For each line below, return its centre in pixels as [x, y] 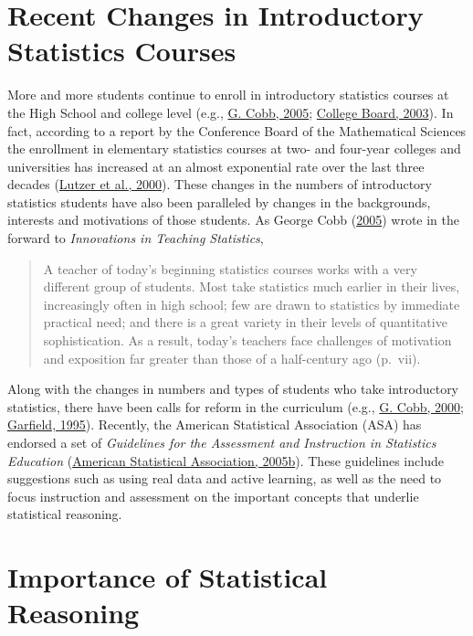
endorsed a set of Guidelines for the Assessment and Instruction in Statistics [222, 442]
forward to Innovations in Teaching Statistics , [136, 238]
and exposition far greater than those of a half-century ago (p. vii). [232, 358]
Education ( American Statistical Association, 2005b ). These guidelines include [226, 460]
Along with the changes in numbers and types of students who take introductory [233, 389]
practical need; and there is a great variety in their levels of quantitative [245, 322]
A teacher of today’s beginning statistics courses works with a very [230, 268]
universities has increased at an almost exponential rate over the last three [216, 166]
